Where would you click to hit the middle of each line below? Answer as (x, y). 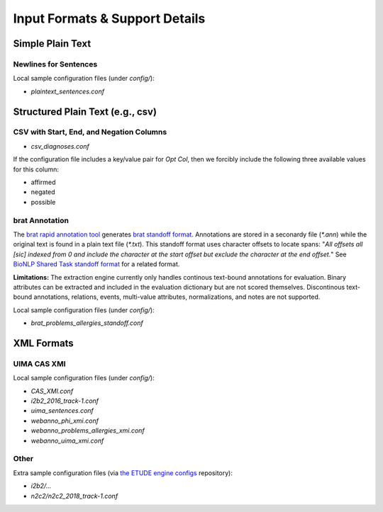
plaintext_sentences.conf (68, 91)
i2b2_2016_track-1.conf (65, 401)
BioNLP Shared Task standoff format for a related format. (96, 264)
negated (43, 192)
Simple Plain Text (52, 44)
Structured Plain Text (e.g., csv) (85, 112)
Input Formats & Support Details (109, 18)
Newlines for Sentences (55, 64)
